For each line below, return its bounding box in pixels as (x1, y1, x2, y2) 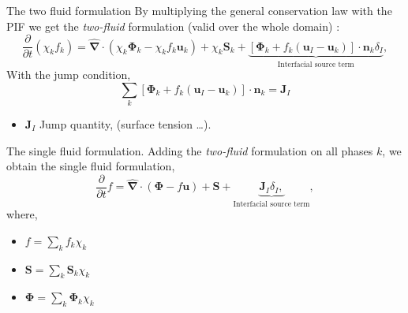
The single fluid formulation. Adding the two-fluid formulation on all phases (6, 142, 373, 158)
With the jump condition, (6, 66, 131, 83)
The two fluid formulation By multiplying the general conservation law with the (6, 2, 392, 18)
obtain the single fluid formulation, (6, 158, 175, 174)
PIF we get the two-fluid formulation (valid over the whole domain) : (6, 17, 340, 34)
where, (6, 206, 38, 222)
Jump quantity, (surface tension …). (39, 116, 211, 132)
